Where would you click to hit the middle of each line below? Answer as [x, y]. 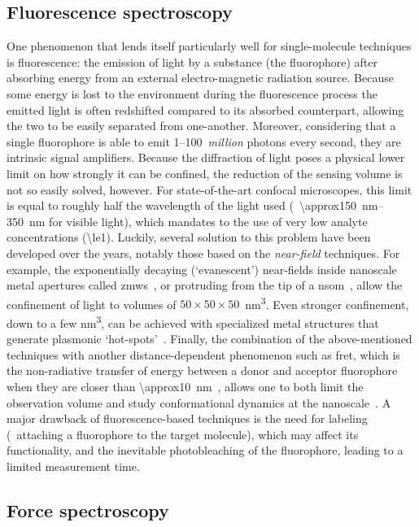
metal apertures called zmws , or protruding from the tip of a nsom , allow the [205, 285]
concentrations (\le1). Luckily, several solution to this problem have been [189, 237]
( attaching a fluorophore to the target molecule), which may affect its [183, 434]
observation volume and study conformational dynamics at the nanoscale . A [199, 402]
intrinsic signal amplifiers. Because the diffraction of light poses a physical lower [206, 157]
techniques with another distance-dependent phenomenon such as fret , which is [203, 354]
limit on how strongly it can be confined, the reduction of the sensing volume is [205, 173]
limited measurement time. [73, 466]
